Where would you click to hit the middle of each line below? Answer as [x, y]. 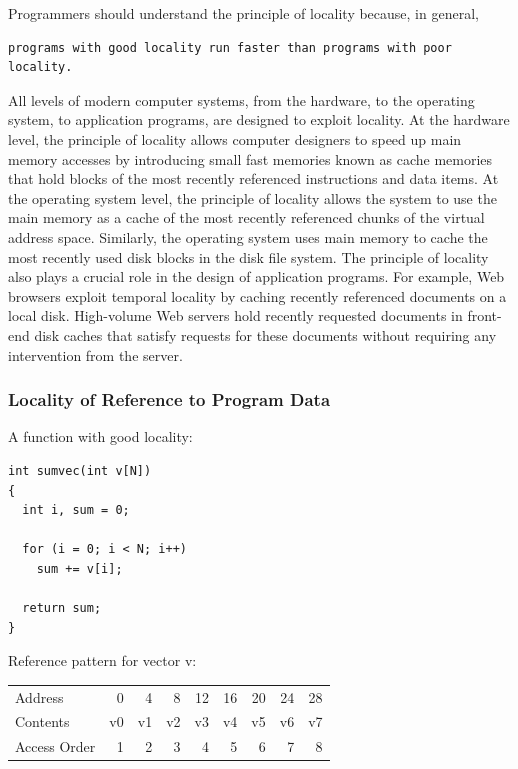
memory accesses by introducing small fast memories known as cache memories [250, 158]
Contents [42, 721]
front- [484, 315]
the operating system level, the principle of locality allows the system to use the [252, 197]
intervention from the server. [95, 354]
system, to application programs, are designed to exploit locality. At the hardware [259, 119]
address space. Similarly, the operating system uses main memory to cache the [248, 236]
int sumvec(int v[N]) [80, 470]
